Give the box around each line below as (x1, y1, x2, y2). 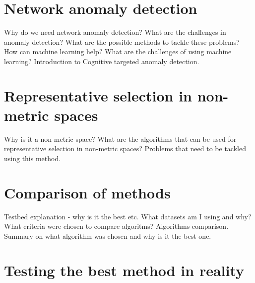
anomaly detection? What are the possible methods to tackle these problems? (4, 36, 240, 47)
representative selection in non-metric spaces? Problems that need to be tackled (4, 143, 246, 154)
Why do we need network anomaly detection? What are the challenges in (4, 27, 226, 37)
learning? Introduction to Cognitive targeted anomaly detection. (4, 56, 199, 66)
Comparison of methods (4, 182, 171, 202)
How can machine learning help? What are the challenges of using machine (4, 46, 232, 57)
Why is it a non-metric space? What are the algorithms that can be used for (4, 133, 237, 144)
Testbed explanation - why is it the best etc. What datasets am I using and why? (4, 211, 252, 221)
